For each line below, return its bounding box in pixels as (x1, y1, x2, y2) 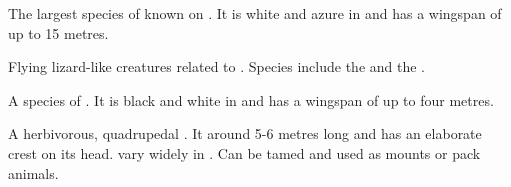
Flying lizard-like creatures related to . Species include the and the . (8, 56, 426, 77)
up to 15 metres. (8, 22, 109, 43)
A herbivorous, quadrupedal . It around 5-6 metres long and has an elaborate (8, 123, 482, 144)
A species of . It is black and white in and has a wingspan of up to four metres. (8, 89, 494, 110)
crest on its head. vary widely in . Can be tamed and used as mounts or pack (8, 142, 481, 163)
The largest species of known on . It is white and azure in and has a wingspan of (8, 3, 502, 23)
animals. (8, 162, 59, 183)
